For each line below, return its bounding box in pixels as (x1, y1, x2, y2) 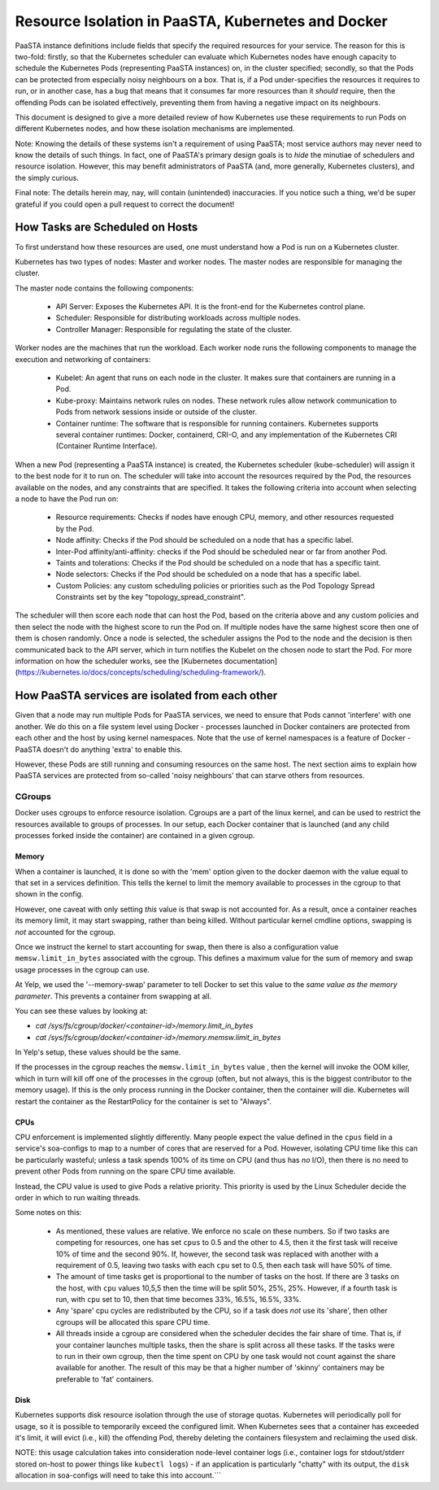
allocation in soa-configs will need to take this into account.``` (15, 1470, 221, 1480)
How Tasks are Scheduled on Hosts (15, 221, 198, 234)
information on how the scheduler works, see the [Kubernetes (15, 656, 223, 666)
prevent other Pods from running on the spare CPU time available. (15, 1166, 236, 1176)
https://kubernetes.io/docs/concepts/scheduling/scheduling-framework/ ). (17, 667, 267, 677)
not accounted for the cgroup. (15, 927, 116, 937)
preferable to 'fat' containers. (55, 1374, 154, 1383)
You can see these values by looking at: (15, 1006, 148, 1016)
